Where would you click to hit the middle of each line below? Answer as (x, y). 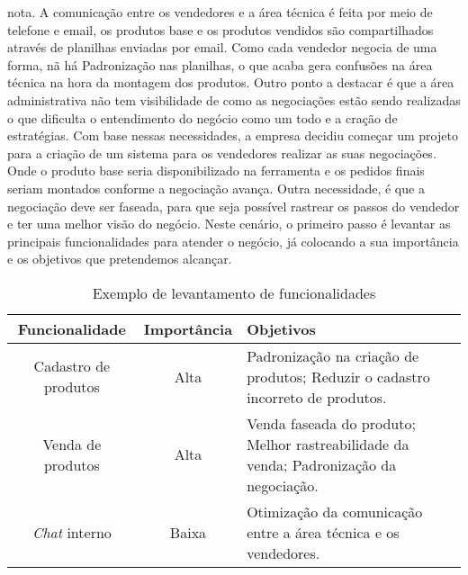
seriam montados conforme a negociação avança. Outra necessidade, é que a (216, 188)
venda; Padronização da (322, 464)
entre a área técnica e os (323, 532)
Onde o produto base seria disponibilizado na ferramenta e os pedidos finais (216, 171)
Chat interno (72, 532)
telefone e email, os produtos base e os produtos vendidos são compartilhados (220, 29)
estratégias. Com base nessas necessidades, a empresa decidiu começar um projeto (233, 135)
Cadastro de (72, 366)
